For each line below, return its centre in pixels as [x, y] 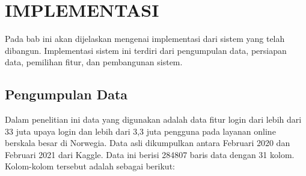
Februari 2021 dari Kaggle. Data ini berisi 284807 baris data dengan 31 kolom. [150, 154]
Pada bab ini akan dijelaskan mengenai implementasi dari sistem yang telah [145, 39]
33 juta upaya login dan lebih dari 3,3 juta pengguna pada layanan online [140, 131]
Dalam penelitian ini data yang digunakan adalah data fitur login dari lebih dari [153, 119]
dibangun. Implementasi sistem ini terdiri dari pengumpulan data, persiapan [146, 50]
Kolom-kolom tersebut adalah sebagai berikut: [90, 166]
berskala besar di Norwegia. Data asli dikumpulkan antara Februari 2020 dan [148, 143]
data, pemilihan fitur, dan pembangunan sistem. [94, 62]
